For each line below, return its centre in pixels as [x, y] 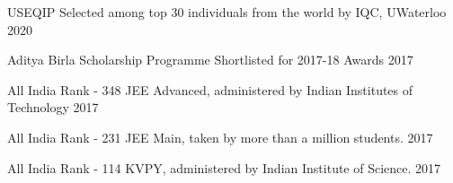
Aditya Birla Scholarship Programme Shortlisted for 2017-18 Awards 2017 [210, 60]
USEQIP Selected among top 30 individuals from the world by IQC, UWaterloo [227, 12]
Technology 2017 [53, 107]
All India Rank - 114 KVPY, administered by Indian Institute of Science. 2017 [224, 167]
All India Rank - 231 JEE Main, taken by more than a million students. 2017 [220, 137]
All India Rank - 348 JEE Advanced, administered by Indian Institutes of [210, 89]
